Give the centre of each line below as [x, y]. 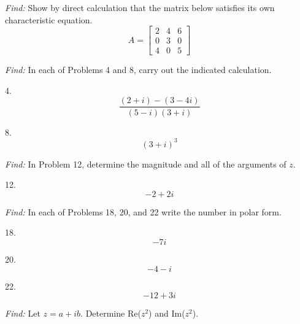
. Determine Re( [111, 313]
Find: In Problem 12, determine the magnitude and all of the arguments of [146, 164]
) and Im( [167, 313]
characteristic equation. [49, 19]
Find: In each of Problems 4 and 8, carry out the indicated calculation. [138, 70]
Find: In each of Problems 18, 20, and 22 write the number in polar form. [143, 211]
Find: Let [23, 313]
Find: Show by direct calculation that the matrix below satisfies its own [140, 7]
